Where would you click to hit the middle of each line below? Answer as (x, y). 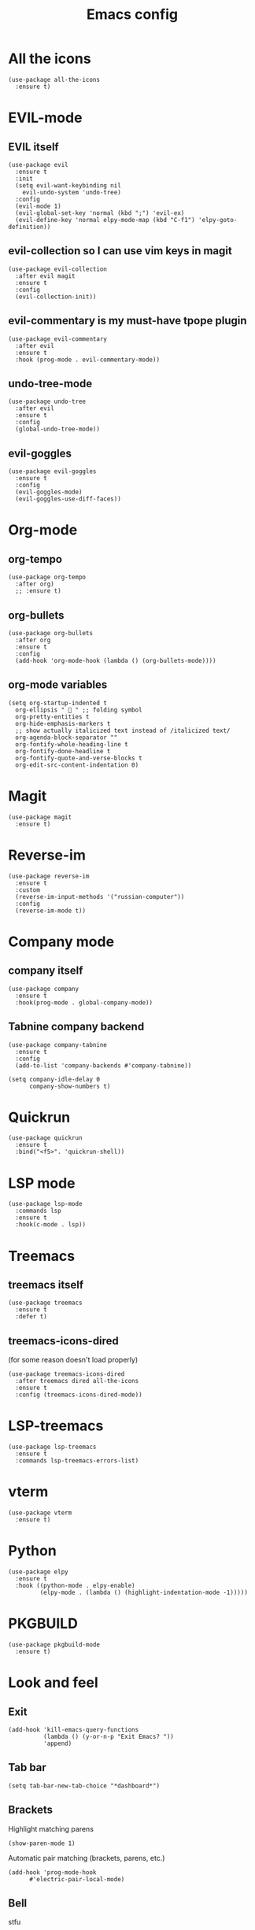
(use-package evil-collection (58, 269)
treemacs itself (46, 1285)
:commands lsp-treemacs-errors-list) (77, 1461)
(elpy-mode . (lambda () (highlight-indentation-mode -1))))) (144, 1592)
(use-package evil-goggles (52, 471)
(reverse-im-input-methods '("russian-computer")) (100, 897)
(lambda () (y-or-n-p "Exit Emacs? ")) (109, 1736)
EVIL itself (33, 147)
